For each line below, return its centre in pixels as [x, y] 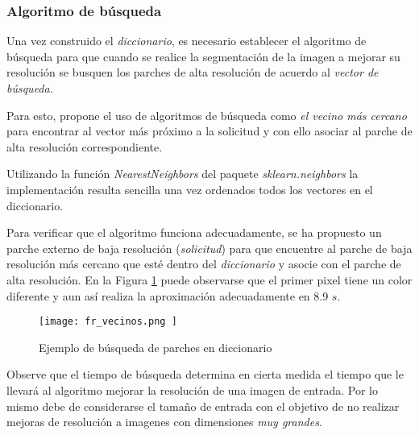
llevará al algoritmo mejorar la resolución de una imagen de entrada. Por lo [192, 389]
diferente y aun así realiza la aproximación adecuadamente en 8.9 [168, 295]
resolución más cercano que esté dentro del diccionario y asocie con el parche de [204, 264]
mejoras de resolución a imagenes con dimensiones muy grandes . [164, 422]
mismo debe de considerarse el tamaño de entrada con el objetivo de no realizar [203, 406]
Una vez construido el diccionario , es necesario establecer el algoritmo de [187, 41]
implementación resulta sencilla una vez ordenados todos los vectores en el [190, 189]
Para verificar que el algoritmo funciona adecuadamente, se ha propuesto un [194, 232]
